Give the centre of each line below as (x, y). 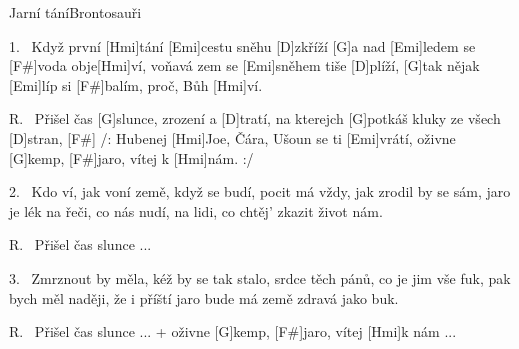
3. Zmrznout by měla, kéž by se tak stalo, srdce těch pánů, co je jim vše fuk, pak (260, 277)
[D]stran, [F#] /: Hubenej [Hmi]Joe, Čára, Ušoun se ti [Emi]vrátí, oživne (232, 137)
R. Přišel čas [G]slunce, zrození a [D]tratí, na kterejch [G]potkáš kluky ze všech (255, 118)
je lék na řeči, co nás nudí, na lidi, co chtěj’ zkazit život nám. (196, 210)
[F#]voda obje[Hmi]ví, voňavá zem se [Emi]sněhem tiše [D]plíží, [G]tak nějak (244, 65)
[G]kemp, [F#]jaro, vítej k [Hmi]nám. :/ (131, 157)
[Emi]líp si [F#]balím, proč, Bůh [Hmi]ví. (136, 84)
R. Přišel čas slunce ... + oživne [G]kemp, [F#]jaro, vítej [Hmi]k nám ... (233, 331)
